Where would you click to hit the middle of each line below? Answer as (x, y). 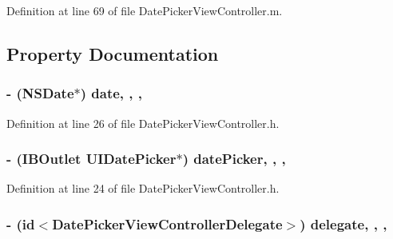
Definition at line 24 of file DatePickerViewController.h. (143, 188)
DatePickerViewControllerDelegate (167, 223)
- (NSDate (40, 93)
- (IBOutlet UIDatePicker (91, 159)
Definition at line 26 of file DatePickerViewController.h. (143, 123)
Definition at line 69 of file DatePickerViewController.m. (145, 10)
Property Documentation (113, 53)
